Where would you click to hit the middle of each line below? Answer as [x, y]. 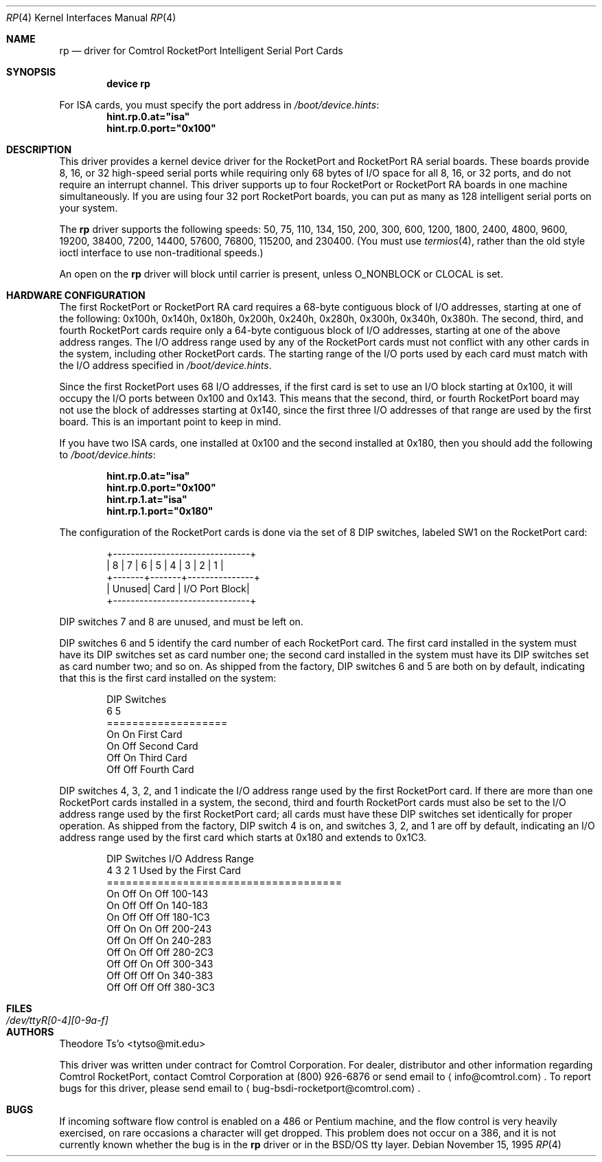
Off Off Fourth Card [150, 769]
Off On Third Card [147, 758]
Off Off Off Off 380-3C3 [161, 987]
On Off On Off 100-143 [158, 894]
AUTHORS [30, 1032]
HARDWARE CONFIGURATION [76, 295]
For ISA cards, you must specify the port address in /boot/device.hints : [219, 105]
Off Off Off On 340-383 [160, 975]
